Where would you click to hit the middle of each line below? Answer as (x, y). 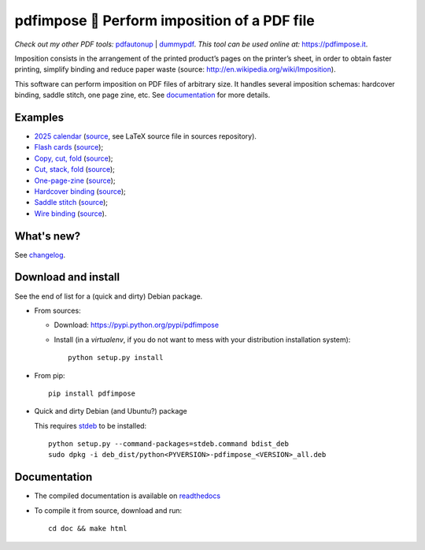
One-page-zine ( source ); (75, 180)
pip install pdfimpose (92, 393)
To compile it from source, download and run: (108, 510)
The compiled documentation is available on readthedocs (127, 496)
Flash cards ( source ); (69, 147)
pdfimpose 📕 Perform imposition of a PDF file (164, 20)
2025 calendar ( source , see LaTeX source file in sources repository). (146, 136)
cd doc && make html (88, 529)
